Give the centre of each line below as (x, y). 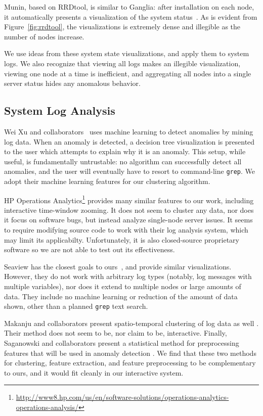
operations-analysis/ (47, 407)
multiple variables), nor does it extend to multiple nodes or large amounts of (123, 286)
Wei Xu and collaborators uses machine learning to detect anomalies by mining (129, 131)
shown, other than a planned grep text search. (76, 306)
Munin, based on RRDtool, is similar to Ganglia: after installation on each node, (129, 7)
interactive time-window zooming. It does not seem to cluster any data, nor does (129, 210)
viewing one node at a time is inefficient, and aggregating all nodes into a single (128, 73)
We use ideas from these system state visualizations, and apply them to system (127, 53)
